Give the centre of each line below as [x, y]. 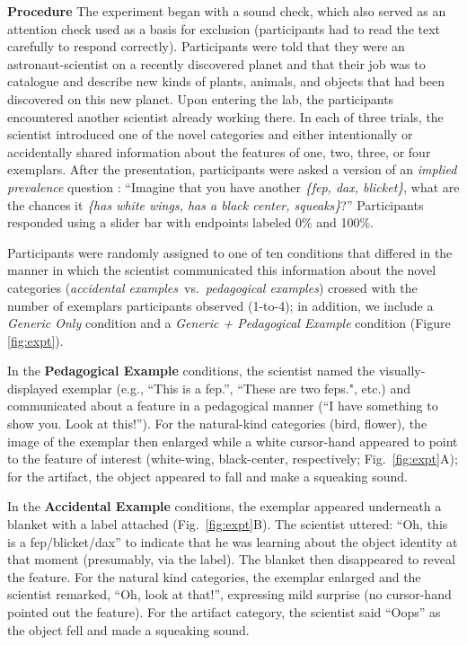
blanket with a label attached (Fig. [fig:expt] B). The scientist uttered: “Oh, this [228, 524]
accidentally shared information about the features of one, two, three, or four [219, 151]
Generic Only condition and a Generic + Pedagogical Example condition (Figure [229, 323]
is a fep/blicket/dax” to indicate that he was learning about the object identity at [233, 541]
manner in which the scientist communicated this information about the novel [222, 270]
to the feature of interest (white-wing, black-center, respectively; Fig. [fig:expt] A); [233, 459]
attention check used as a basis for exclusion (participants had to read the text [224, 28]
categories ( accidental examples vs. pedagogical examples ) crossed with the [212, 287]
